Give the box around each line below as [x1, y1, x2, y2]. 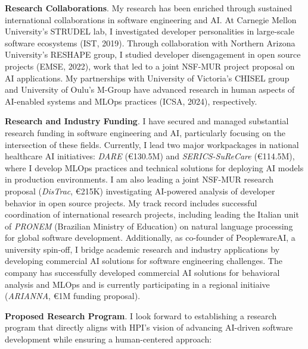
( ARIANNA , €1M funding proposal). [5, 290, 141, 302]
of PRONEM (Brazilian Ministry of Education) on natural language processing [5, 219, 293, 232]
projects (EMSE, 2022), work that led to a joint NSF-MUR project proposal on [5, 59, 295, 72]
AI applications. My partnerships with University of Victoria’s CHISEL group [5, 71, 290, 84]
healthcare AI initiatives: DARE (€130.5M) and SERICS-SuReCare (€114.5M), [5, 150, 295, 162]
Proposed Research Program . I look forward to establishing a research [5, 309, 277, 322]
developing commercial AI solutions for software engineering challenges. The [5, 254, 282, 267]
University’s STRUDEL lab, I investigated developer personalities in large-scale [5, 25, 294, 37]
